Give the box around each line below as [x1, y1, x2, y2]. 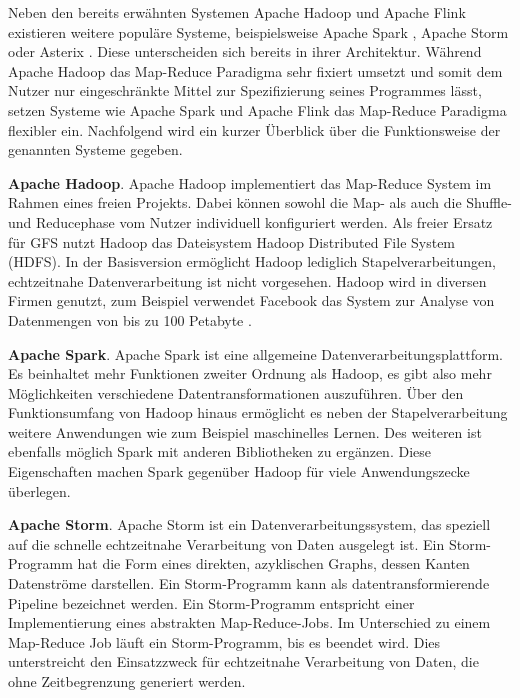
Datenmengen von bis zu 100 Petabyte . [8, 309, 252, 330]
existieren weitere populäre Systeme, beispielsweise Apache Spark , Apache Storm [8, 21, 509, 42]
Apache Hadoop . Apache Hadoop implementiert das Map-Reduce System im [8, 172, 492, 193]
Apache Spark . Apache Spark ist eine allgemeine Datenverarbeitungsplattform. [8, 343, 503, 364]
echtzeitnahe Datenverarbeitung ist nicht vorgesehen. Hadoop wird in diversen [8, 270, 487, 291]
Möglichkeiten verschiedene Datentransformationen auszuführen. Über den [8, 382, 464, 403]
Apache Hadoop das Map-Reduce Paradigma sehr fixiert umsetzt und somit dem [8, 60, 503, 81]
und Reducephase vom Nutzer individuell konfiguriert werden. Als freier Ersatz [8, 211, 493, 232]
